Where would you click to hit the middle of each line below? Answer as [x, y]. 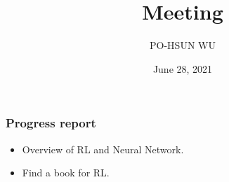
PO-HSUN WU [183, 45]
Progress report [51, 123]
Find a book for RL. [66, 173]
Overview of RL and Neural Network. [103, 149]
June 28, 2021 [183, 68]
